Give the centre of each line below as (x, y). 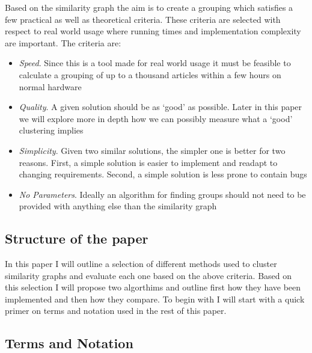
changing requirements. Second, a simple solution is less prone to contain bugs (163, 174)
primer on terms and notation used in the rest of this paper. (116, 311)
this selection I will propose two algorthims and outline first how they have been (153, 287)
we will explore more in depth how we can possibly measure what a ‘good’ (156, 118)
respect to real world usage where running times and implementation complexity (153, 31)
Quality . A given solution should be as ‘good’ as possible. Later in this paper (161, 107)
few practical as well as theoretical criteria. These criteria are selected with (143, 19)
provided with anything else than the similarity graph (118, 206)
